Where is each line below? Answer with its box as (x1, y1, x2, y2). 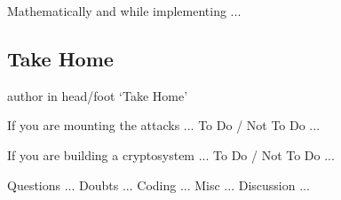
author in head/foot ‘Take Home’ (7, 86, 188, 104)
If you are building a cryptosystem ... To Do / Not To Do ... (7, 145, 335, 164)
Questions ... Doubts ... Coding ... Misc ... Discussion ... (7, 175, 310, 194)
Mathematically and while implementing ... (7, 2, 242, 19)
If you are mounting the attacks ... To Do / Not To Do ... (7, 116, 321, 135)
